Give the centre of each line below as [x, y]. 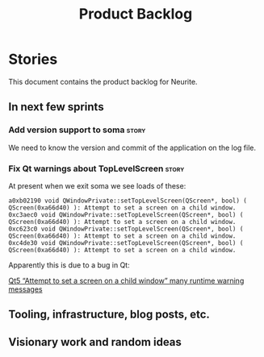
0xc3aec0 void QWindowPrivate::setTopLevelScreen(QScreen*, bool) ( [126, 214]
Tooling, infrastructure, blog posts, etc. [109, 315]
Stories [33, 59]
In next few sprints [56, 107]
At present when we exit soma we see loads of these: [97, 185]
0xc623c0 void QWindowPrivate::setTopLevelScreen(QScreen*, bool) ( [126, 229]
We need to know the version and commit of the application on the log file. [132, 147]
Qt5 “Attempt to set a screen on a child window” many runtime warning [126, 280]
